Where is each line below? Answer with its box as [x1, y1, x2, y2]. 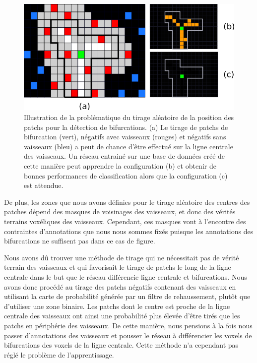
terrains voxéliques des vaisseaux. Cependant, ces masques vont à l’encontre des [4, 216, 246, 226]
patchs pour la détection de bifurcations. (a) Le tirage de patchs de [24, 121, 228, 132]
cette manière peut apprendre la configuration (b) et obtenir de [24, 161, 216, 171]
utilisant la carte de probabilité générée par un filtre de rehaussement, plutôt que [4, 291, 251, 302]
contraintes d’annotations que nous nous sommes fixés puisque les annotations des [4, 226, 254, 236]
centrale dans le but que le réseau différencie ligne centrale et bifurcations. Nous [4, 271, 247, 282]
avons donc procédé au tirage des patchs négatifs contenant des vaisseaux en [4, 281, 236, 292]
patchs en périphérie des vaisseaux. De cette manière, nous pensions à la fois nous [4, 320, 253, 330]
